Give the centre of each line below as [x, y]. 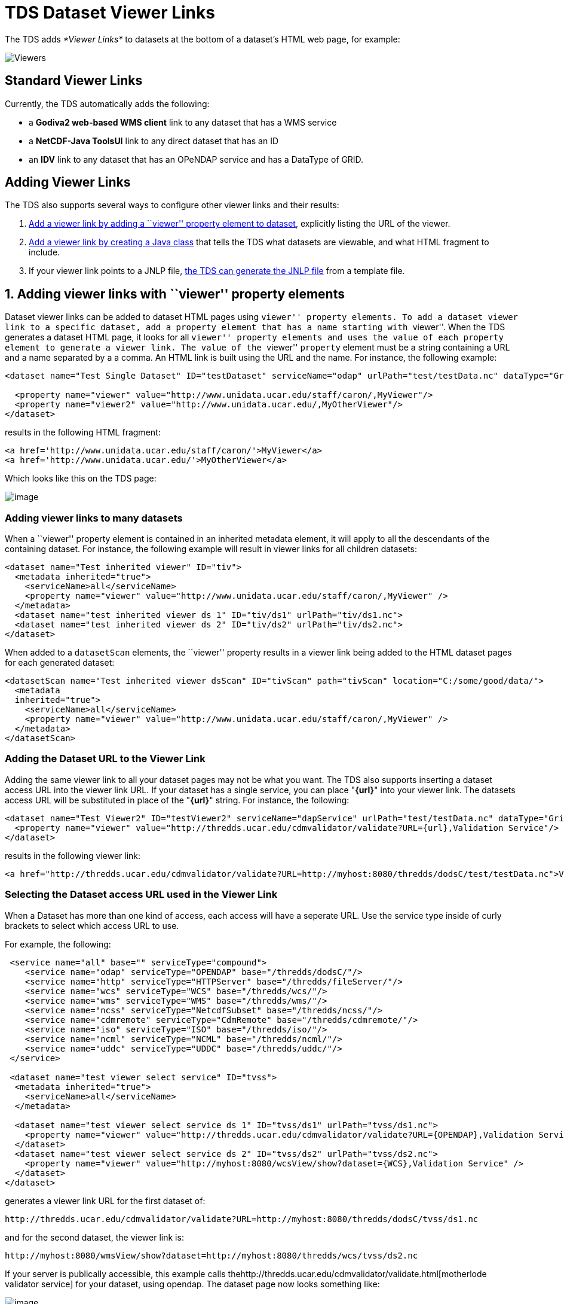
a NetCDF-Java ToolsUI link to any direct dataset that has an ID [154, 141]
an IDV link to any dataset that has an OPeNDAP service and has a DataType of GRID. [196, 159]
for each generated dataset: [60, 663]
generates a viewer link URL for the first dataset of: [105, 1201]
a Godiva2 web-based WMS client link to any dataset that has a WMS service [183, 122]
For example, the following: [58, 944]
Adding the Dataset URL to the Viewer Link [105, 759]
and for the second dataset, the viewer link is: [94, 1237]
